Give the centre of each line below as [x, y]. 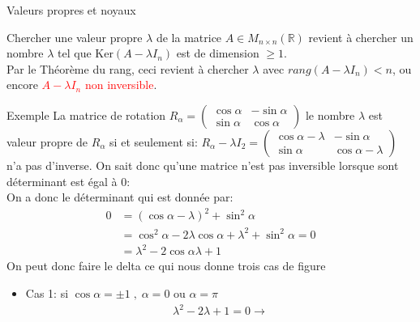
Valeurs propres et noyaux [71, 10]
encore [22, 85]
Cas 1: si [47, 292]
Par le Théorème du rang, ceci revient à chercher [128, 68]
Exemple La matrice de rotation [86, 114]
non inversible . [121, 85]
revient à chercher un [361, 37]
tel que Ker [86, 53]
